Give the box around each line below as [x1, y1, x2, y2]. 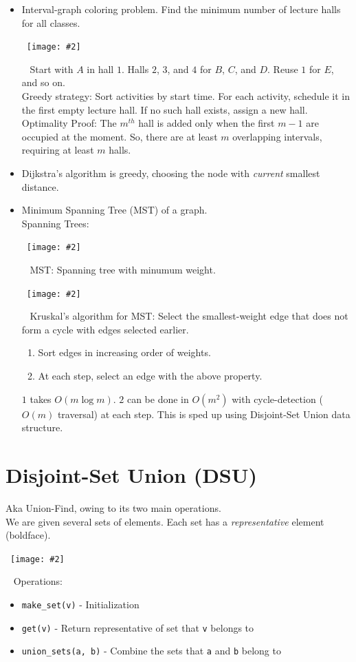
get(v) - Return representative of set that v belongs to [21, 620, 254, 634]
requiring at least [21, 143, 94, 157]
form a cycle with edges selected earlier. [21, 322, 189, 336]
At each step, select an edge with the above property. [38, 369, 263, 383]
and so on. [21, 75, 65, 90]
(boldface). [5, 528, 51, 542]
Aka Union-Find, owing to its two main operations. [5, 500, 221, 515]
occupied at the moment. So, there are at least [21, 129, 218, 143]
